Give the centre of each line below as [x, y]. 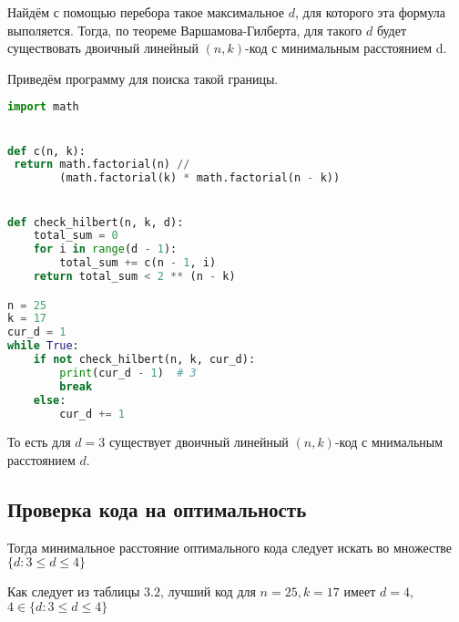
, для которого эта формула [370, 12]
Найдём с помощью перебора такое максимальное [146, 12]
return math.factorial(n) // [102, 165]
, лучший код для [208, 591]
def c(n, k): [46, 151]
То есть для [39, 442]
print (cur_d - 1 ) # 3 [128, 373]
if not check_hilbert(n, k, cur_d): [144, 360]
